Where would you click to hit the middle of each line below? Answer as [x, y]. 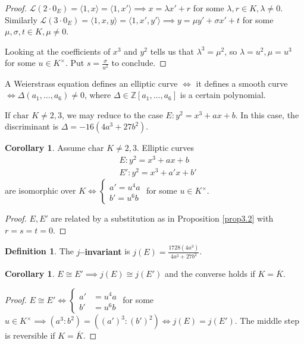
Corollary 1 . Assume [45, 148]
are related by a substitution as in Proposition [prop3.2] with [162, 218]
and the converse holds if [210, 274]
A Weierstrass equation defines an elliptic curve [91, 83]
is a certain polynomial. [223, 95]
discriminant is [32, 126]
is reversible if [30, 335]
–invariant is [105, 251]
